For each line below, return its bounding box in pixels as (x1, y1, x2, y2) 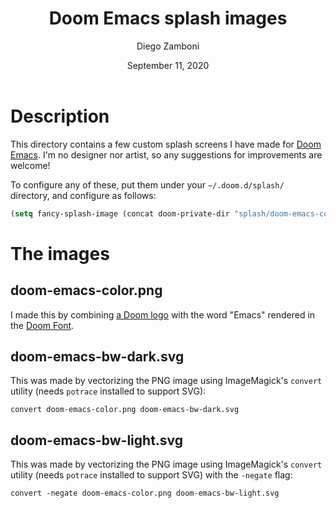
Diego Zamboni (136, 40, 200, 52)
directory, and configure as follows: (10, 189, 157, 201)
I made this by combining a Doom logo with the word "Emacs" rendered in (10, 308, 316, 321)
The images (10, 242, 110, 265)
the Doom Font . (10, 319, 75, 331)
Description (10, 105, 110, 127)
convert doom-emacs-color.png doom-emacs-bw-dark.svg (10, 405, 240, 415)
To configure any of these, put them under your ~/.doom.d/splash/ (10, 178, 285, 191)
